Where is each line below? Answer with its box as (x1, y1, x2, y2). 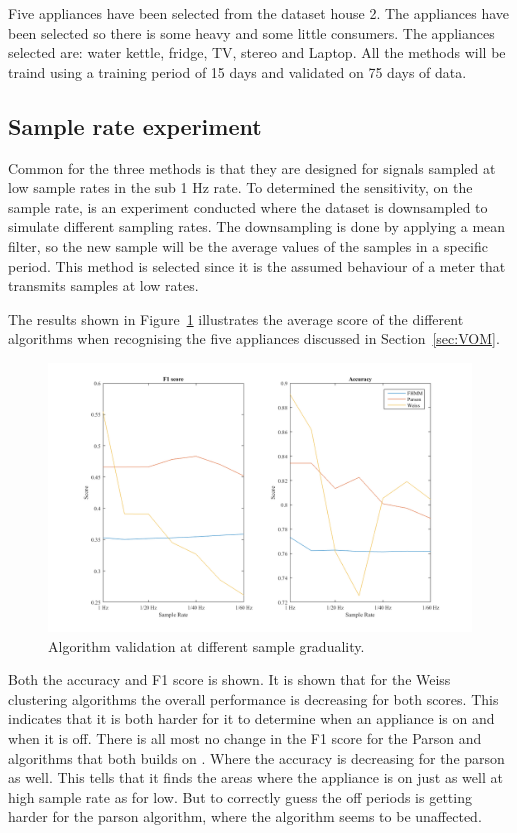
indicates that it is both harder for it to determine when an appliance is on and (8, 708, 495, 729)
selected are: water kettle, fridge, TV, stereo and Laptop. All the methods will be (8, 42, 506, 63)
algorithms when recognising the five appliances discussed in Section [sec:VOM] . (8, 328, 500, 349)
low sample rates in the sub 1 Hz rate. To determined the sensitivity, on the (8, 177, 473, 198)
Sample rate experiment (8, 110, 262, 141)
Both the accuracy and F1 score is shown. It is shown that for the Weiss (8, 669, 451, 690)
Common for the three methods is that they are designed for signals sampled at (8, 157, 496, 178)
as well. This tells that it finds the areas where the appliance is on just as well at (8, 767, 503, 788)
